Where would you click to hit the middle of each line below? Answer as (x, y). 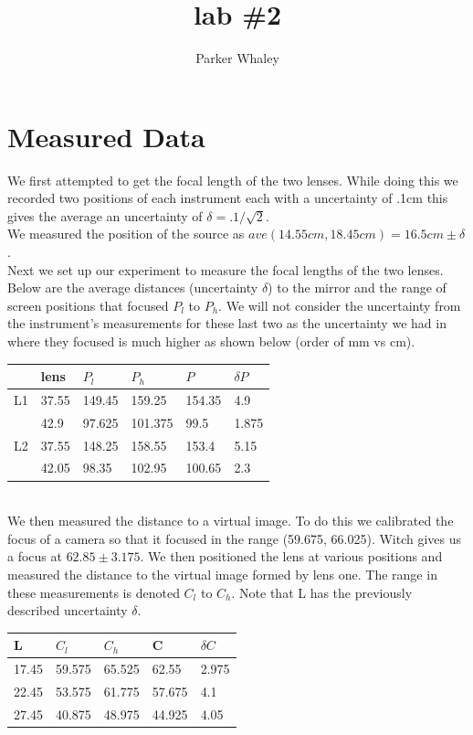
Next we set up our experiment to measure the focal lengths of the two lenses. (226, 269)
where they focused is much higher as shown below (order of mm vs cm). (211, 341)
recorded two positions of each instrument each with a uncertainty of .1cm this (228, 198)
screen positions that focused (88, 305)
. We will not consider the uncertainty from (340, 305)
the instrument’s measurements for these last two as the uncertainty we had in (227, 323)
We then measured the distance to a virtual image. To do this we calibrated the (231, 521)
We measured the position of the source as (126, 234)
